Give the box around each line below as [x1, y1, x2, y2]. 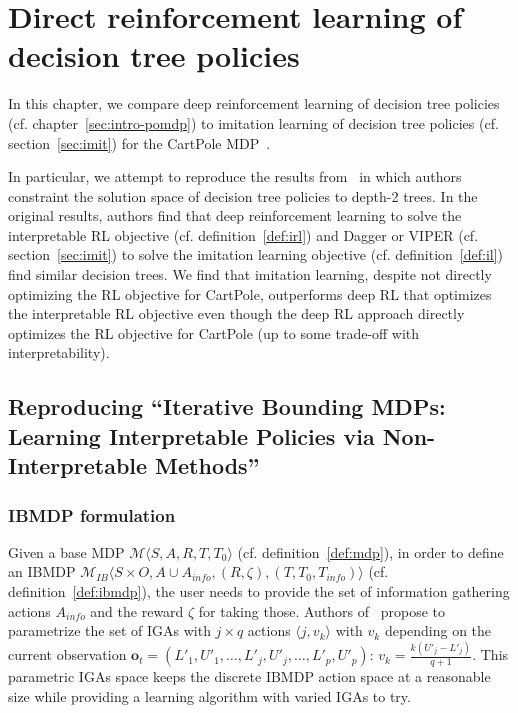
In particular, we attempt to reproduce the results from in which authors [8, 166, 462, 187]
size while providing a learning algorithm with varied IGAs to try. [8, 685, 411, 706]
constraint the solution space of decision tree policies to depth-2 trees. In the [8, 185, 478, 206]
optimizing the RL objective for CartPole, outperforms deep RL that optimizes [8, 283, 492, 304]
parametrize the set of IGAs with [8, 620, 211, 641]
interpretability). [8, 342, 110, 363]
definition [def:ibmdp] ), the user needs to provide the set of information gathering [8, 581, 510, 601]
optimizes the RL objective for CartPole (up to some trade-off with [8, 322, 420, 343]
